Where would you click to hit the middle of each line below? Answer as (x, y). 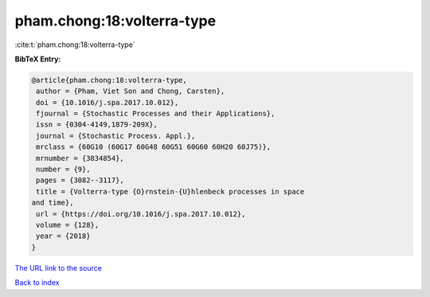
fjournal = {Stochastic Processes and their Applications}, (156, 114)
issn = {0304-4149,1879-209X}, (97, 125)
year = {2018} (63, 236)
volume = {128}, (68, 225)
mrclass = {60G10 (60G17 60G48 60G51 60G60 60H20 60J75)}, (154, 147)
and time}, (53, 203)
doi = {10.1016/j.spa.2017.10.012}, (107, 102)
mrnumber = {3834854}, (80, 158)
